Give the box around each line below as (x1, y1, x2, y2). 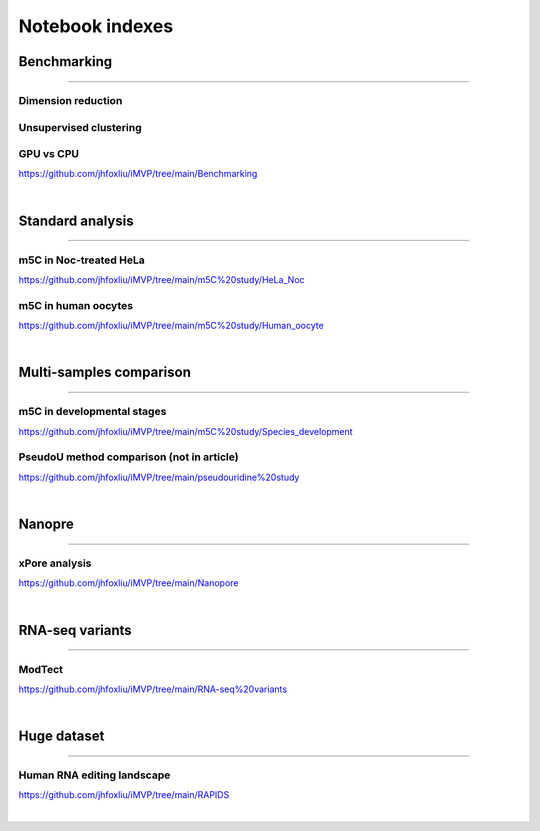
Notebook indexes (18, 15, 174, 37)
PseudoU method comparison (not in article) (18, 450, 239, 464)
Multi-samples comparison (18, 364, 192, 381)
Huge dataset (18, 728, 105, 745)
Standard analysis (18, 212, 134, 229)
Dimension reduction (18, 93, 123, 107)
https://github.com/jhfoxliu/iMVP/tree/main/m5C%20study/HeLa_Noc (18, 273, 305, 285)
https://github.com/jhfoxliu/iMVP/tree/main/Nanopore (18, 577, 239, 589)
